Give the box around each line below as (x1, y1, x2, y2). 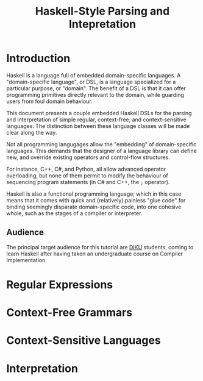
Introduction (6, 52, 71, 65)
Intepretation (68, 17, 137, 31)
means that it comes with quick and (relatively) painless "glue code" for (6, 196, 186, 204)
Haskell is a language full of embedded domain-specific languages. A (6, 71, 181, 79)
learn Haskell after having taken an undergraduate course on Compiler (6, 250, 183, 257)
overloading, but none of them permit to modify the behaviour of (6, 172, 169, 179)
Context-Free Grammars (6, 306, 133, 319)
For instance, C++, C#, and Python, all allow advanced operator (6, 165, 166, 173)
